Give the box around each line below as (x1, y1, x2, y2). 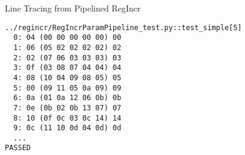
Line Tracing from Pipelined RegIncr (5, 2, 141, 14)
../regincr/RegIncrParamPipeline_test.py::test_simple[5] (5, 23, 242, 32)
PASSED (5, 144, 31, 153)
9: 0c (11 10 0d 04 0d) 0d (13, 124, 122, 133)
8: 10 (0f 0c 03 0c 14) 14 (13, 113, 122, 122)
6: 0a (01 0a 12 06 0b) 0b (13, 93, 122, 103)
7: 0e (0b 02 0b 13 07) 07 (13, 103, 122, 112)
